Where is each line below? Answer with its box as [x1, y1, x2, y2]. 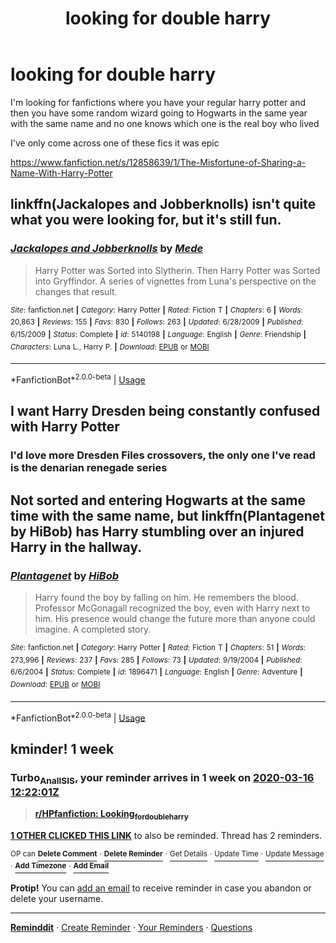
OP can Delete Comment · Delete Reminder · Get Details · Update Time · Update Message [10, 848, 325, 859]
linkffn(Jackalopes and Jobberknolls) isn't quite [10, 196, 317, 213]
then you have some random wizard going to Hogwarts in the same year [10, 107, 308, 119]
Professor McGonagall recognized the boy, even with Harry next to [34, 602, 311, 614]
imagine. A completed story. [34, 623, 152, 635]
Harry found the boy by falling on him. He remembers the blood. [34, 591, 299, 603]
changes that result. [34, 285, 118, 297]
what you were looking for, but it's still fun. [10, 212, 282, 229]
